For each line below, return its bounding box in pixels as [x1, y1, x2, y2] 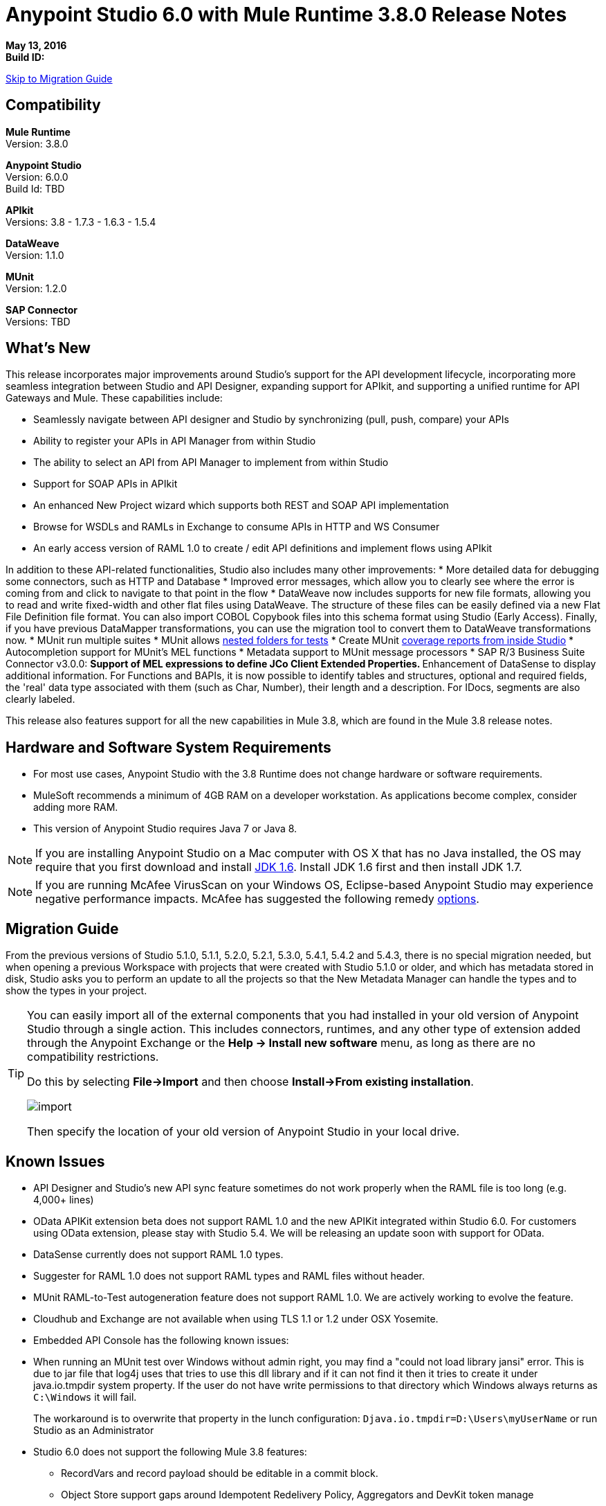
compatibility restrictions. [27, 1050, 159, 1064]
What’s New [6, 339, 91, 357]
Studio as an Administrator [33, 1424, 154, 1436]
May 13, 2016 [6, 39, 67, 51]
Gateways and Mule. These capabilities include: [6, 392, 223, 404]
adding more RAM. [33, 801, 118, 814]
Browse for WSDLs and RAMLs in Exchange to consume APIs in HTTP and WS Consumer [33, 521, 440, 533]
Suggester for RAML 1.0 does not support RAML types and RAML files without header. [33, 1269, 425, 1282]
